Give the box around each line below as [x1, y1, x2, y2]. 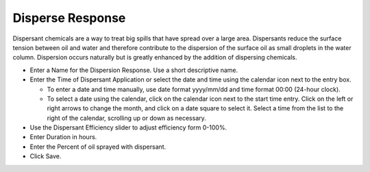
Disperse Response [12, 10, 126, 25]
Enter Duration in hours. [29, 133, 97, 141]
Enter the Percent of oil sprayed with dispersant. [29, 143, 166, 151]
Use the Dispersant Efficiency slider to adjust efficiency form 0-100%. [29, 123, 227, 132]
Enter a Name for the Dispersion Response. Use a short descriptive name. [29, 66, 238, 74]
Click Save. [29, 152, 62, 160]
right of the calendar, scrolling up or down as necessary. [47, 114, 207, 122]
